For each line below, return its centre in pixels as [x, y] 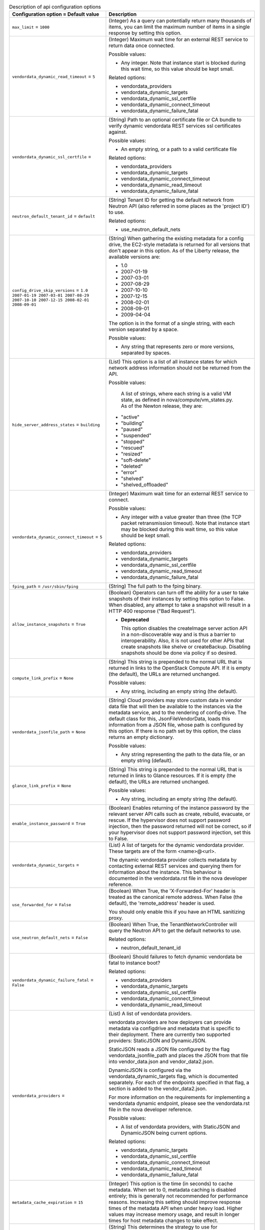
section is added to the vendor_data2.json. [158, 1089]
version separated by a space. [144, 330]
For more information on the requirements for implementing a [179, 1097]
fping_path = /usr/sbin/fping [45, 586]
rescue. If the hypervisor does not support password [170, 820]
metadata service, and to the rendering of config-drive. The [178, 712]
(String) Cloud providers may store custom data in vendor [175, 700]
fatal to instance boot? [134, 963]
